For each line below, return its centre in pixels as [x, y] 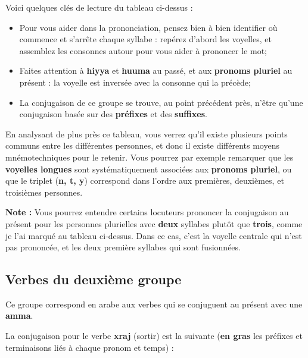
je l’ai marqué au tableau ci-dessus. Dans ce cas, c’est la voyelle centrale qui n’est [154, 235]
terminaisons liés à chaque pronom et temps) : [90, 347]
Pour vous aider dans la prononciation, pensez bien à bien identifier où [148, 27]
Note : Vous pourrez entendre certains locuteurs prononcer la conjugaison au [147, 212]
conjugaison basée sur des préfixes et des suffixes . [113, 114]
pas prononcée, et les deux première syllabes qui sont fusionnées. [123, 247]
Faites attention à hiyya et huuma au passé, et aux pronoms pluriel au [156, 70]
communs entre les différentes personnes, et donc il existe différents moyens [142, 145]
